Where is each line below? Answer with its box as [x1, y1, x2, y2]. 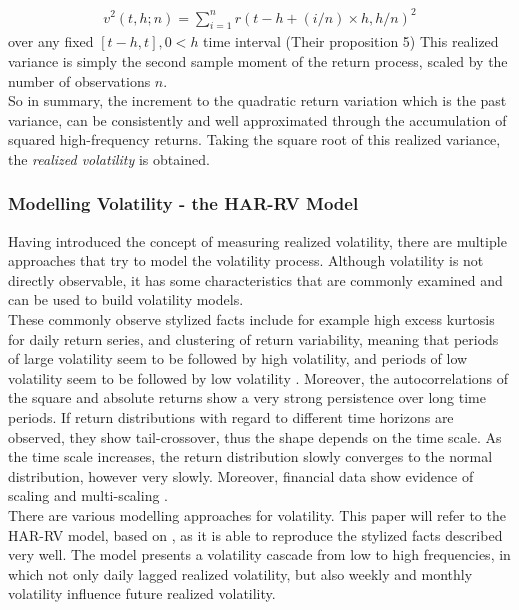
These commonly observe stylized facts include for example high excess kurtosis [8, 309, 495, 330]
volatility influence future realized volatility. [8, 583, 276, 604]
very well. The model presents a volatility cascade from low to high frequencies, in [8, 544, 511, 565]
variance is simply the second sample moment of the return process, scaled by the [8, 50, 508, 71]
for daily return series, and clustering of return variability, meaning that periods [8, 328, 499, 349]
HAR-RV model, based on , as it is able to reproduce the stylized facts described [8, 524, 503, 545]
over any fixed [8, 31, 94, 52]
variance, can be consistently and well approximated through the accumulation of [8, 109, 507, 130]
